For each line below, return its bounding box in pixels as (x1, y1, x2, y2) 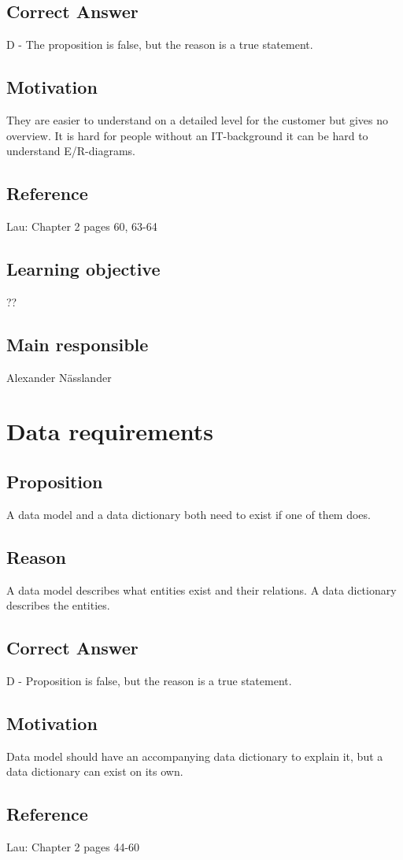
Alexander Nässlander (6, 369, 112, 385)
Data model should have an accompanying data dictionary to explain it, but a (6, 747, 383, 764)
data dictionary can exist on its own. (6, 763, 183, 780)
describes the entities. (6, 597, 110, 613)
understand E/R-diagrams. (6, 143, 135, 159)
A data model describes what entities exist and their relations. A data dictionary (6, 581, 397, 598)
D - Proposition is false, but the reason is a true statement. (6, 672, 292, 688)
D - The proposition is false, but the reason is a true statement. (6, 36, 313, 53)
